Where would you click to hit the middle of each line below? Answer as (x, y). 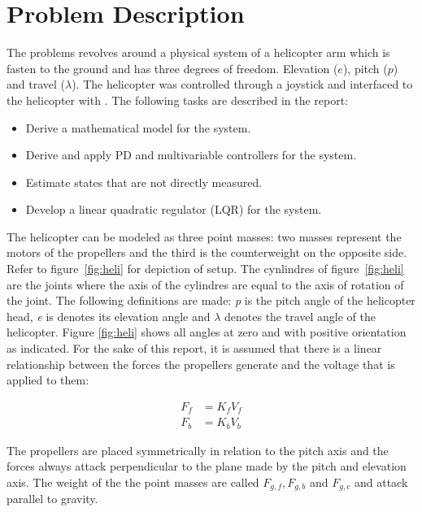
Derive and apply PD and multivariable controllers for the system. (191, 155)
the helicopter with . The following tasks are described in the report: (178, 100)
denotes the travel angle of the (300, 316)
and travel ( (36, 84)
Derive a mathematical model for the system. (138, 127)
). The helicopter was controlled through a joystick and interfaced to (242, 84)
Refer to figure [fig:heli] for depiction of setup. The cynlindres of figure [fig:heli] (205, 269)
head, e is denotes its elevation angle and (109, 316)
